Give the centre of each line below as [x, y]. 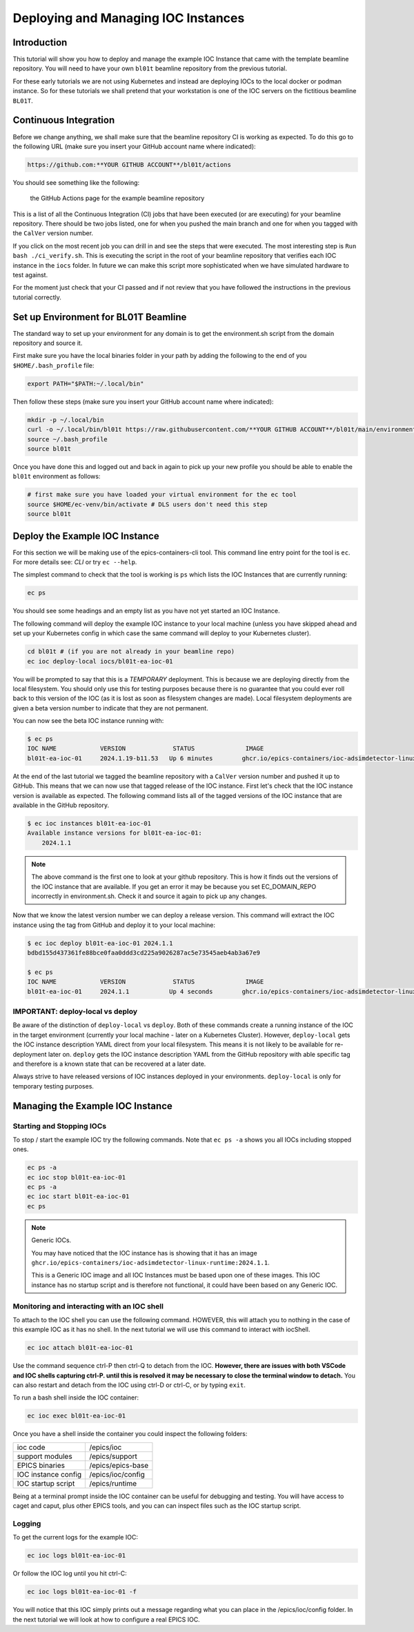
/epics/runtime [113, 1483]
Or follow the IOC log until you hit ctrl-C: [70, 1573]
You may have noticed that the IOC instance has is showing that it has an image [145, 1253]
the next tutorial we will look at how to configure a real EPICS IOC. [106, 1619]
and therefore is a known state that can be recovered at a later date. [109, 1064]
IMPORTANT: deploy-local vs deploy [75, 1012]
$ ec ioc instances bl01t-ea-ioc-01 [89, 823]
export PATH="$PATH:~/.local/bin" [86, 384]
